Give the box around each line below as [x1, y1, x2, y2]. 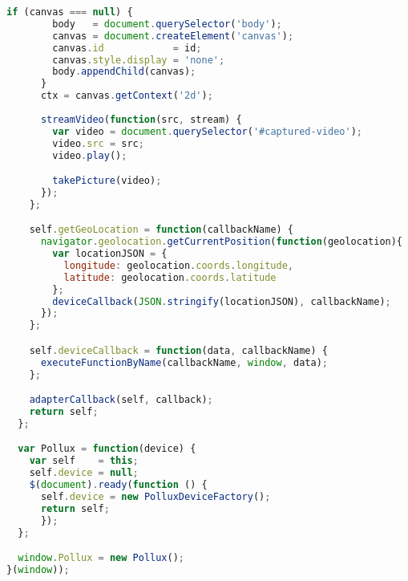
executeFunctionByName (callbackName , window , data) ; [40, 356, 328, 368]
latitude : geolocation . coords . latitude [63, 271, 277, 283]
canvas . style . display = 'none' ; [52, 54, 225, 66]
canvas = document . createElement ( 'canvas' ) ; [52, 30, 294, 42]
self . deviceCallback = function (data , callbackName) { [29, 344, 328, 356]
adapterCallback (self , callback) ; [29, 394, 213, 406]
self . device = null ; [29, 467, 139, 479]
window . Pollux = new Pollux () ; [18, 552, 185, 564]
